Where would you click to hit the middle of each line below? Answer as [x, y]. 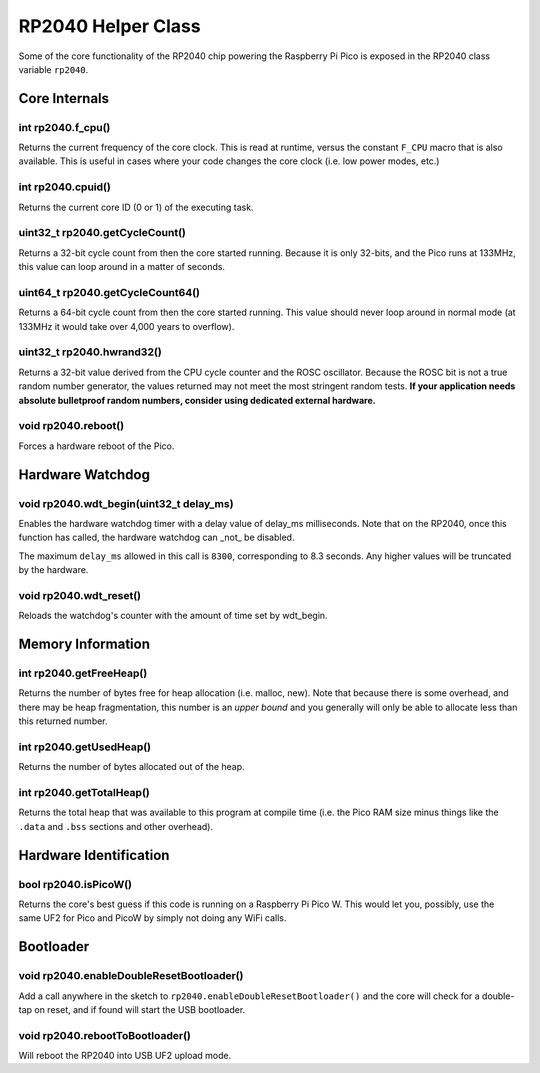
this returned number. [63, 721]
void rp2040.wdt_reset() [80, 595]
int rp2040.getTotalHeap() [84, 793]
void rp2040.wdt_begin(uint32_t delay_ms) [126, 503]
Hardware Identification [94, 855]
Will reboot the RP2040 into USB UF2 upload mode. [125, 1056]
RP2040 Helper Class [109, 26]
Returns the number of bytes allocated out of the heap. [131, 767]
